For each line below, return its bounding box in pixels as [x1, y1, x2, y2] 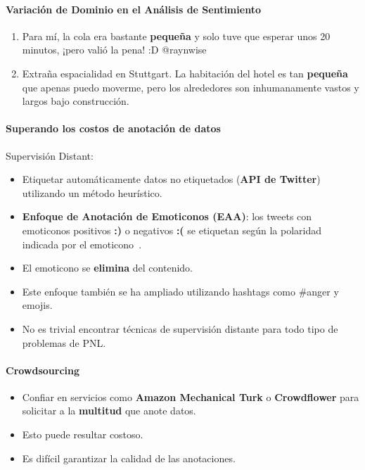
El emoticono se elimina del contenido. [22, 260, 193, 275]
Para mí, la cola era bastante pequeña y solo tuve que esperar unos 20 [22, 28, 331, 43]
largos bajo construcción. [22, 94, 129, 108]
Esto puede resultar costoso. [22, 427, 143, 442]
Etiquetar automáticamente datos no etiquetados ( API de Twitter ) [22, 172, 321, 186]
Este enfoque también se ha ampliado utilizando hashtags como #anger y [22, 284, 339, 298]
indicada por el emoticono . [22, 236, 142, 251]
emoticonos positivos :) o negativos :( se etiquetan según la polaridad [22, 222, 322, 237]
